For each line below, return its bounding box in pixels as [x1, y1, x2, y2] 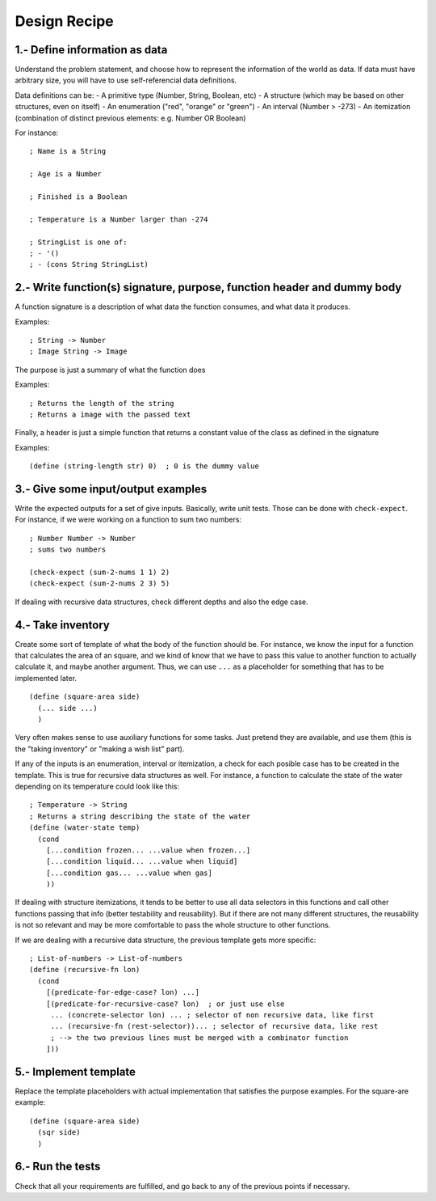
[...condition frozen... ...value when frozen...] [45, 845, 251, 855]
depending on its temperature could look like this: [15, 781, 180, 791]
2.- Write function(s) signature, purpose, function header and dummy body [15, 281, 402, 294]
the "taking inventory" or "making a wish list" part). [15, 744, 185, 754]
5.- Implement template [15, 1064, 136, 1079]
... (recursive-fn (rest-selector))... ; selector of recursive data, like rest [50, 1021, 379, 1031]
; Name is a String [29, 146, 107, 156]
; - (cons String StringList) [29, 260, 149, 269]
